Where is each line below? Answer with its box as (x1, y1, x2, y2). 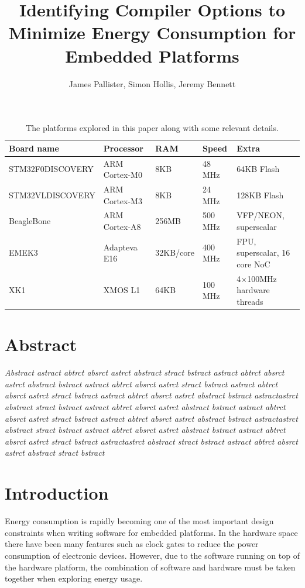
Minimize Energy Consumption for (8, 20, 296, 44)
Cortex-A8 (103, 221, 141, 232)
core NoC (237, 258, 270, 270)
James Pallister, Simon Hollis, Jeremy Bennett (68, 77, 236, 90)
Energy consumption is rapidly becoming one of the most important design (5, 515, 274, 527)
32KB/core (155, 246, 194, 259)
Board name (9, 142, 59, 154)
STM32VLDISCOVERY (9, 188, 95, 201)
